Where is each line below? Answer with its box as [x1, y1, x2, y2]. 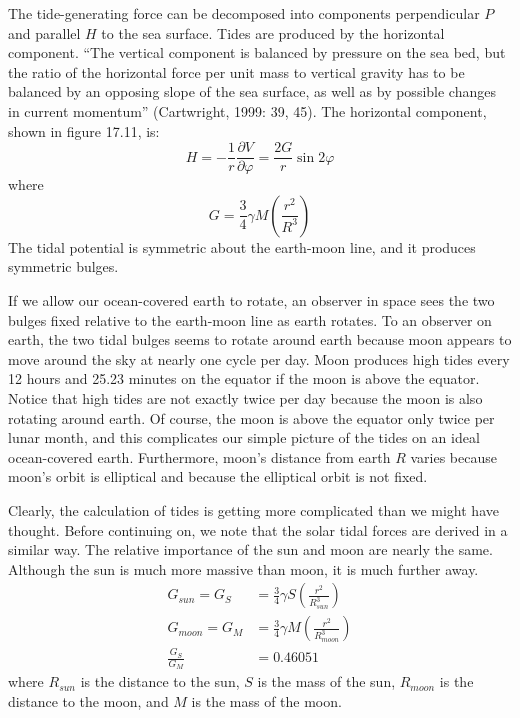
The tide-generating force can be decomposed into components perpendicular [8, 3, 480, 23]
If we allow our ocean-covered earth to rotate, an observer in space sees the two [8, 290, 495, 310]
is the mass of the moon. [191, 690, 342, 711]
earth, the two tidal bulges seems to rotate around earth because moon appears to [8, 329, 512, 350]
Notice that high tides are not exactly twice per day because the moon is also [8, 387, 483, 408]
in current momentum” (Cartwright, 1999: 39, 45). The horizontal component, [8, 100, 487, 121]
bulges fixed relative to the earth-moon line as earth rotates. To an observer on [8, 309, 492, 330]
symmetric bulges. [8, 256, 119, 277]
